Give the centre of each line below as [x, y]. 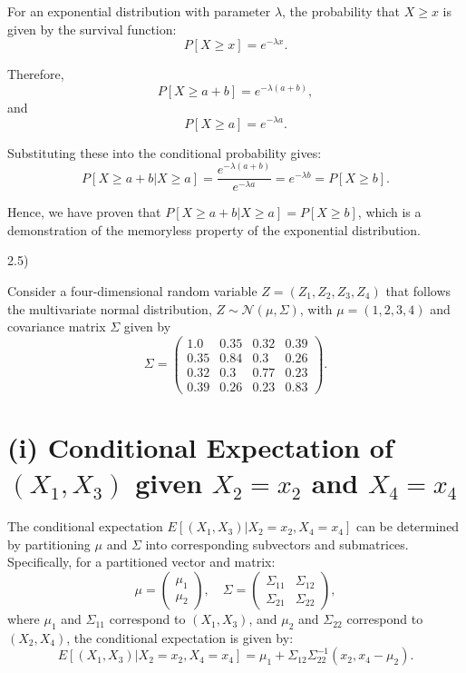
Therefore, [36, 74]
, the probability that [341, 11]
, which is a [389, 212]
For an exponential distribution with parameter [139, 11]
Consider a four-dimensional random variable [132, 291]
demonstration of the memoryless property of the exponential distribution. [214, 229]
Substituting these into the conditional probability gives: [165, 152]
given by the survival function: [92, 29]
